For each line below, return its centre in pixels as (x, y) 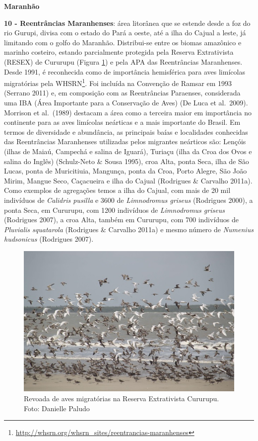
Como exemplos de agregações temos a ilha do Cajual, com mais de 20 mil (117, 190)
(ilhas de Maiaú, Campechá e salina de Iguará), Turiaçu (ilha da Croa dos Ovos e (128, 151)
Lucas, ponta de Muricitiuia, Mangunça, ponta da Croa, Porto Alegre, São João (126, 171)
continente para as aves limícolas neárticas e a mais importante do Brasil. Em (122, 122)
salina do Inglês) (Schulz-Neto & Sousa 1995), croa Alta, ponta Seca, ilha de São (127, 161)
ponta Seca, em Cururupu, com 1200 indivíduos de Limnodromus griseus (114, 210)
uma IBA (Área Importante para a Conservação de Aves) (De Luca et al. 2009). (126, 102)
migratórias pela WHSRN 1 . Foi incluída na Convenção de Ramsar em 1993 (118, 82)
